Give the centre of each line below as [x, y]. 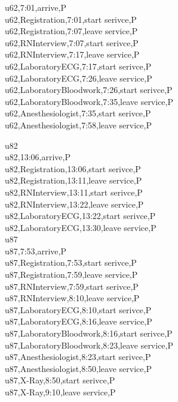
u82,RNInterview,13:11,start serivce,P [74, 192]
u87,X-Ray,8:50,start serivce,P [60, 380]
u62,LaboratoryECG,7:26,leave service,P [79, 78]
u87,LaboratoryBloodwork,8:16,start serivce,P [89, 333]
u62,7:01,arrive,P [36, 7]
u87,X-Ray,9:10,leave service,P [60, 392]
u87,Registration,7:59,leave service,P [71, 274]
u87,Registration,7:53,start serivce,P [71, 262]
